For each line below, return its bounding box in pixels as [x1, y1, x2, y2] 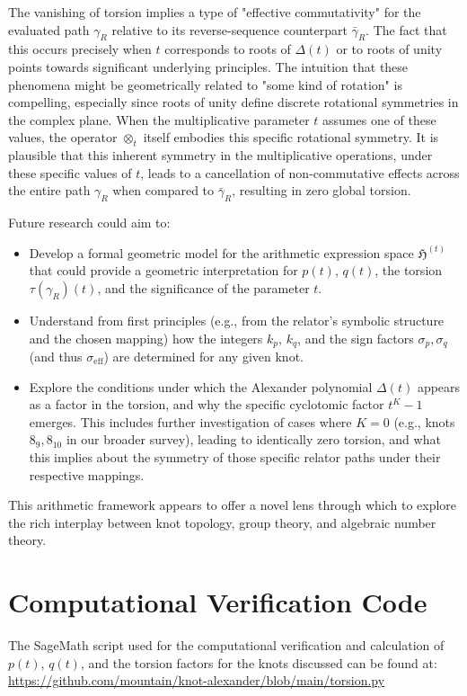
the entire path [8, 181, 91, 200]
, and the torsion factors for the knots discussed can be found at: [80, 653, 437, 672]
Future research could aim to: [8, 213, 171, 232]
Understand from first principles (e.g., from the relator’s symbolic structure [29, 310, 445, 329]
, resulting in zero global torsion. [232, 181, 411, 200]
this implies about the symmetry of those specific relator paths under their [29, 447, 441, 466]
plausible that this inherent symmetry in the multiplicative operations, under [8, 146, 433, 165]
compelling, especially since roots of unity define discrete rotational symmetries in [8, 93, 459, 112]
